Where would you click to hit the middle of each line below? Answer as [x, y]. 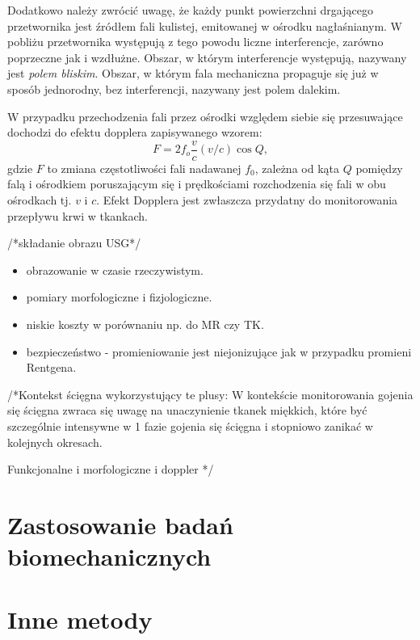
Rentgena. [51, 367]
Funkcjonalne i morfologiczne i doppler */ [111, 469]
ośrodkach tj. [40, 200]
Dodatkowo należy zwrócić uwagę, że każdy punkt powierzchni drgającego [190, 10]
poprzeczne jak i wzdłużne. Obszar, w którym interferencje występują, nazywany [207, 57]
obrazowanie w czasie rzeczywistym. [115, 269]
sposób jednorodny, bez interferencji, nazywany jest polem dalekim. [174, 88]
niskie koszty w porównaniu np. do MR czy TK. [145, 324]
